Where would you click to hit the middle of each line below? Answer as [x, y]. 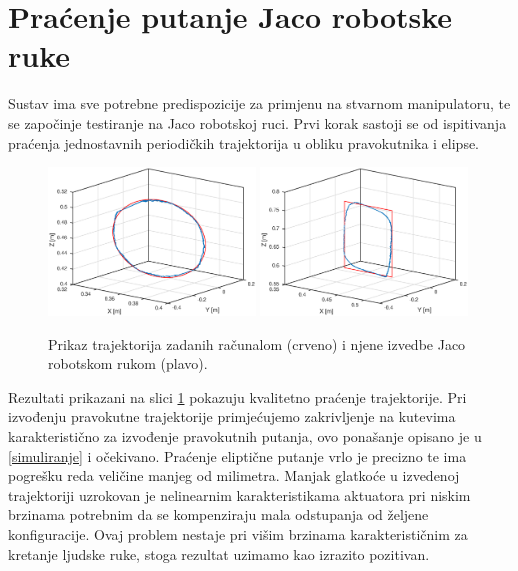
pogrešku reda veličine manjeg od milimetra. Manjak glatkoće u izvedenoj [234, 475]
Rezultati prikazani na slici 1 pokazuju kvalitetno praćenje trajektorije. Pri [237, 396]
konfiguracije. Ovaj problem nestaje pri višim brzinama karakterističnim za [238, 533]
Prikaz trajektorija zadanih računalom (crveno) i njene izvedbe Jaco [257, 343]
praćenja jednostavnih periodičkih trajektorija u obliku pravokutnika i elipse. [244, 142]
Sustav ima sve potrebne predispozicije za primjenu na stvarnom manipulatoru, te [259, 103]
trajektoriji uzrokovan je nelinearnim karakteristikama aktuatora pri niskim [239, 494]
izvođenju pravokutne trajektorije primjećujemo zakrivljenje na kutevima [232, 416]
